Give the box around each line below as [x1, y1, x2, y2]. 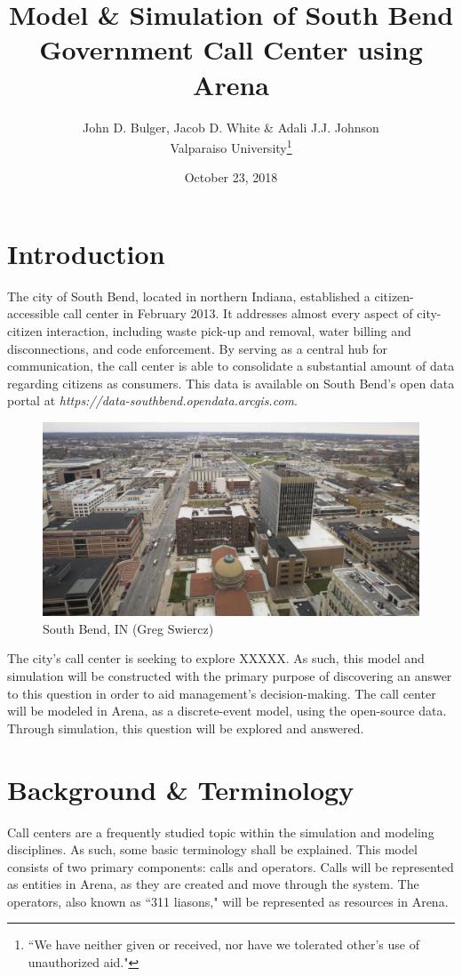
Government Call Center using [39, 31, 423, 68]
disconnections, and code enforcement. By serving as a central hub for [7, 339, 388, 357]
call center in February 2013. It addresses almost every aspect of [63, 304, 413, 323]
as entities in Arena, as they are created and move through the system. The [7, 875, 419, 893]
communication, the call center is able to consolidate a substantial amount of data [7, 356, 455, 375]
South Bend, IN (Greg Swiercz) [43, 619, 214, 637]
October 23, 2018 [184, 168, 278, 187]
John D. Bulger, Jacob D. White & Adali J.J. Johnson [83, 117, 379, 136]
